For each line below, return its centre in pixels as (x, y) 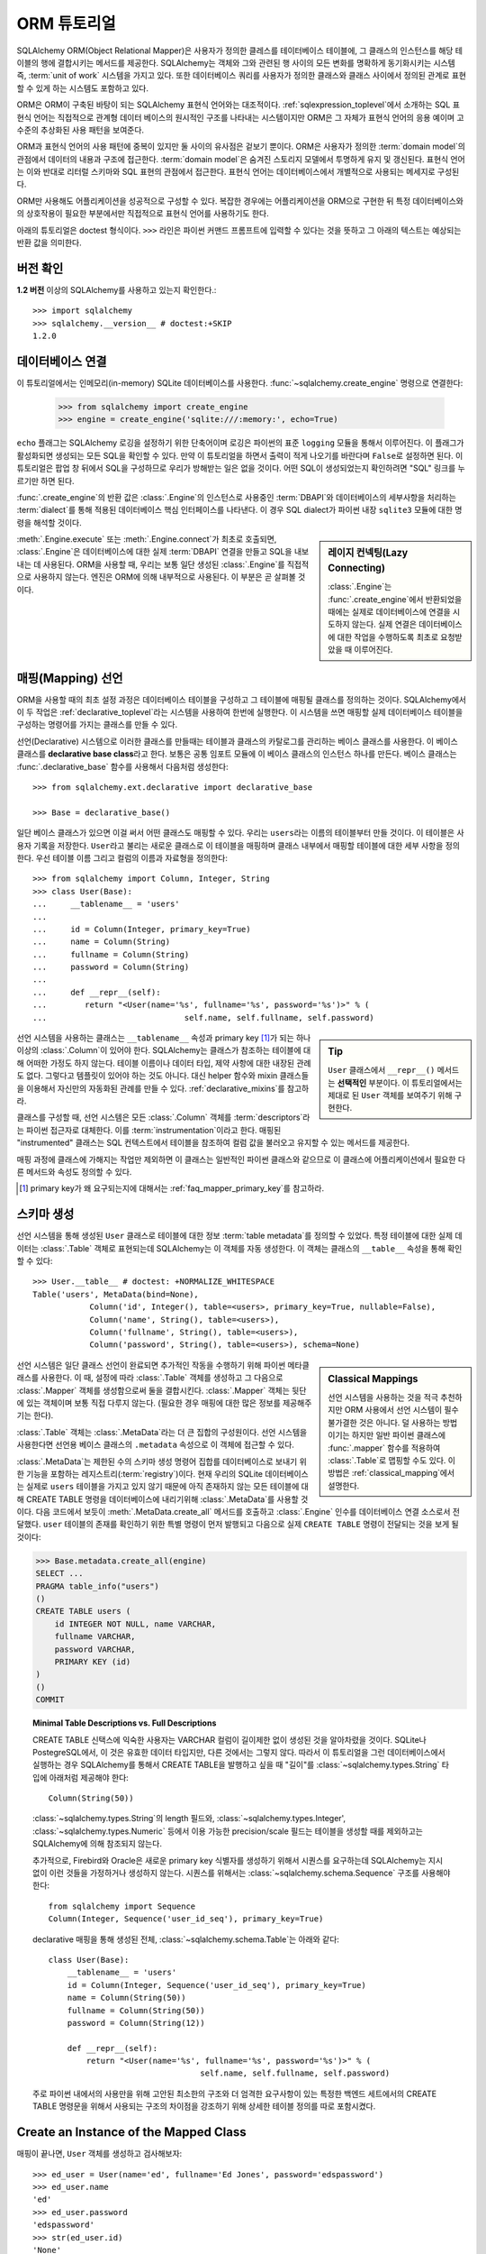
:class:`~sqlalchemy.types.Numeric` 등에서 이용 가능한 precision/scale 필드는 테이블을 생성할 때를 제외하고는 (228, 1831)
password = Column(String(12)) (136, 2023)
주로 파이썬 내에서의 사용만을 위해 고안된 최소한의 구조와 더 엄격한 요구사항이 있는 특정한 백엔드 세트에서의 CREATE (234, 2094)
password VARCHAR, (95, 1649)
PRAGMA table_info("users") (97, 1586)
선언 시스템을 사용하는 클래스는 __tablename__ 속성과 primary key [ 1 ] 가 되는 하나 (164, 1038)
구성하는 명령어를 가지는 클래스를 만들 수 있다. (97, 725)
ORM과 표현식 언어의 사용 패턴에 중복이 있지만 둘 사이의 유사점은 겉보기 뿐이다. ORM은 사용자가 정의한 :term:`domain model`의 (241, 147)
